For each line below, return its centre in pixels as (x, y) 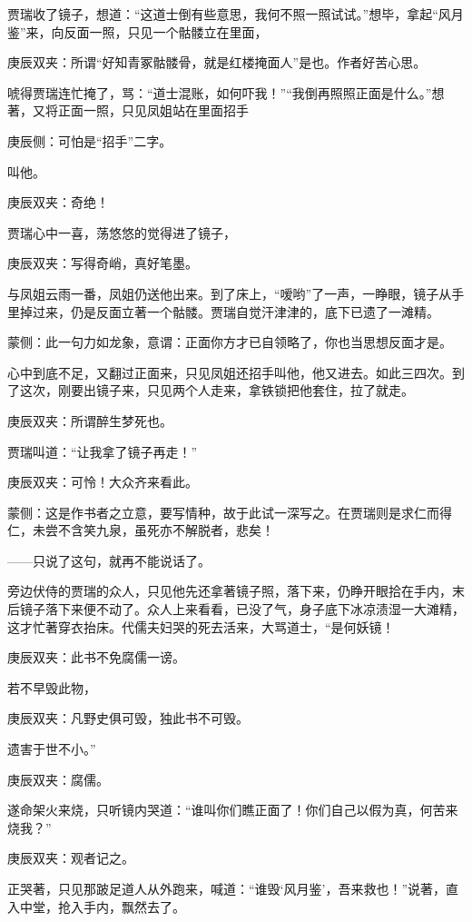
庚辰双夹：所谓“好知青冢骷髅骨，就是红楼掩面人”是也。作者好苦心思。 (217, 62)
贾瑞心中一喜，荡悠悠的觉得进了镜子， (122, 232)
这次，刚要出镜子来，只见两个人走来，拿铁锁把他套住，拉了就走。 (216, 390)
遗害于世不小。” (52, 749)
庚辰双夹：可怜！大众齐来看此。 (103, 482)
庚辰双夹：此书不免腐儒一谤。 (96, 657)
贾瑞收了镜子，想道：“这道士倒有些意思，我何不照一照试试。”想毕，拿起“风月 (236, 14)
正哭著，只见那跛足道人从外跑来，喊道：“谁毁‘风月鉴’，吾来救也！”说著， (226, 888)
